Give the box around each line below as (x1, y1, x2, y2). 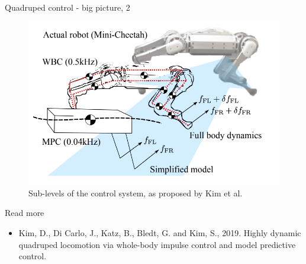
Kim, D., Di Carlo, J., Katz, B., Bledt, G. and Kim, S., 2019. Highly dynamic (18, 227, 301, 239)
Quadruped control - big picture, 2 (5, 1, 130, 13)
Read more (5, 206, 44, 219)
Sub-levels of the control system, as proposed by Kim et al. (28, 186, 243, 199)
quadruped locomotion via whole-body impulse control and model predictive (18, 238, 296, 250)
